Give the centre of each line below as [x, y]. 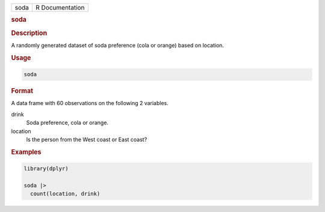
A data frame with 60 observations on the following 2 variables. [90, 103]
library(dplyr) [46, 169]
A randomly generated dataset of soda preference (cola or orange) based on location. [118, 45]
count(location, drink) [65, 194]
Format [22, 91]
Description [29, 33]
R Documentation [60, 8]
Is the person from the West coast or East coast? [87, 139]
